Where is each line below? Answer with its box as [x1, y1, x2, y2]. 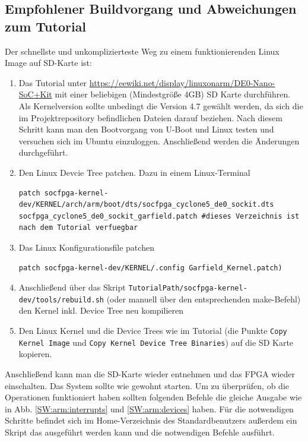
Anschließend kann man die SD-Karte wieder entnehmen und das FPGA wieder [5, 367, 296, 380]
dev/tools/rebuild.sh [18, 295, 104, 304]
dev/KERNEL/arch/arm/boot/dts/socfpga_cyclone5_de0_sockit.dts [18, 200, 274, 209]
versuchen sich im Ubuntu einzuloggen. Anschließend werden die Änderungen [18, 134, 300, 147]
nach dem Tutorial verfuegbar [18, 223, 138, 232]
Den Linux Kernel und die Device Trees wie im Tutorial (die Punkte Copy [18, 324, 287, 336]
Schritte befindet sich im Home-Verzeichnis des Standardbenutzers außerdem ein [5, 414, 297, 427]
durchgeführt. [18, 146, 68, 159]
